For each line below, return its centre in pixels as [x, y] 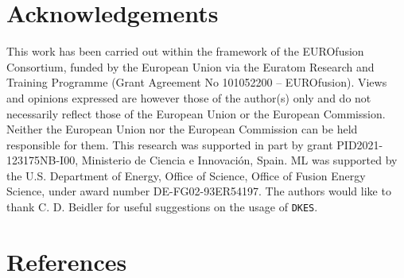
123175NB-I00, [43, 160]
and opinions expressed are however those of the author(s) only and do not [189, 97]
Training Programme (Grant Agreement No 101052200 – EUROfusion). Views [197, 82]
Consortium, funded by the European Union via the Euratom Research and [190, 66]
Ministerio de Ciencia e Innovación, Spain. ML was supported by [239, 160]
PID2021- [360, 144]
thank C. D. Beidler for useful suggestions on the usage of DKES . [162, 207]
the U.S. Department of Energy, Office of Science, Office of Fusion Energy [186, 175]
